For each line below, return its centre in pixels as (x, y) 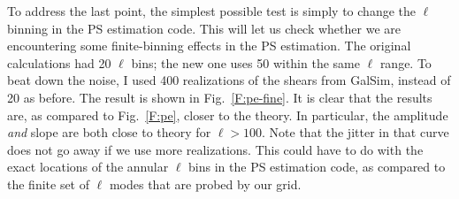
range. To (405, 62)
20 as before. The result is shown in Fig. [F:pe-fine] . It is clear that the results (220, 97)
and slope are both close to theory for (109, 132)
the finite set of (49, 184)
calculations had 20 (59, 62)
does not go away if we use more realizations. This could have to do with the (215, 149)
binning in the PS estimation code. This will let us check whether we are (204, 28)
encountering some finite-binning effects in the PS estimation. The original (209, 46)
